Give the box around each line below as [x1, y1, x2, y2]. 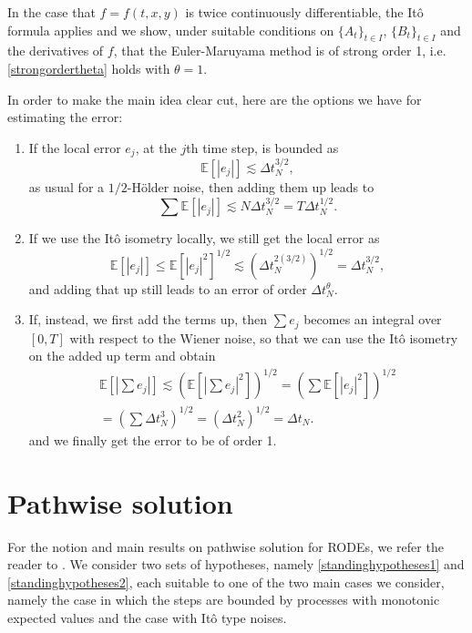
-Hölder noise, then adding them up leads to [127, 178, 375, 197]
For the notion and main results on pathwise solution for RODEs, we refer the [7, 536, 444, 556]
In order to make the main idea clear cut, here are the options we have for [7, 89, 422, 108]
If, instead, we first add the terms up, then [28, 310, 268, 329]
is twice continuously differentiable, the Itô [185, 3, 424, 21]
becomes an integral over [303, 310, 442, 329]
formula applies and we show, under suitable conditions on [7, 20, 334, 39]
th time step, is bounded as [186, 138, 339, 157]
